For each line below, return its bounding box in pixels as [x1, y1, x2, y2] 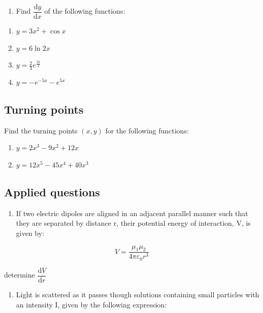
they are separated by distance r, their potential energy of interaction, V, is [16, 218, 251, 228]
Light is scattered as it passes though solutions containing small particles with [16, 289, 259, 299]
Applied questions [4, 184, 100, 200]
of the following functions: [44, 6, 125, 16]
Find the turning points [4, 125, 78, 135]
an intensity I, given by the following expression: [16, 299, 167, 309]
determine [4, 269, 35, 280]
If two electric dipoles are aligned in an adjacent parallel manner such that [16, 207, 248, 218]
